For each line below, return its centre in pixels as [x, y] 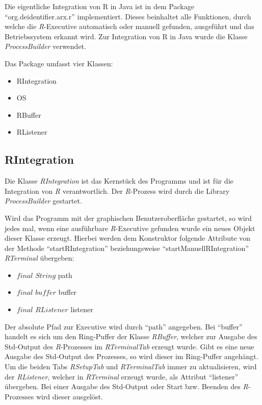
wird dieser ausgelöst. [69, 396]
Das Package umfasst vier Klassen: [59, 63]
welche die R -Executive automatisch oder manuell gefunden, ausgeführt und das [129, 26]
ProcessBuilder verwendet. [45, 46]
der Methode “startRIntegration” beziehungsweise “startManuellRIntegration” [127, 248]
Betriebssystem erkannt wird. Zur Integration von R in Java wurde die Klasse [126, 36]
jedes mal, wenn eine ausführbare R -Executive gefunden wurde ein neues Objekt [130, 228]
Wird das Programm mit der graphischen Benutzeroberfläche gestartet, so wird [128, 218]
